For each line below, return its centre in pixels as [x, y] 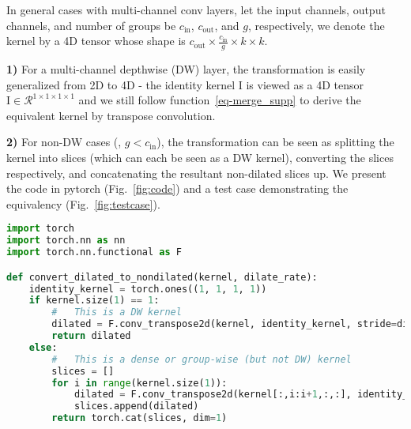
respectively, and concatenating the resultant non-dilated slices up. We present [196, 173]
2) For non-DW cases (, [64, 142]
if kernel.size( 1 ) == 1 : [94, 301]
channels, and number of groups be [91, 25]
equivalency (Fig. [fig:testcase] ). [83, 203]
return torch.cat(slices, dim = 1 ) [140, 418]
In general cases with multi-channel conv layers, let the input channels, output [196, 9]
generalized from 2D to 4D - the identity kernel [121, 84]
